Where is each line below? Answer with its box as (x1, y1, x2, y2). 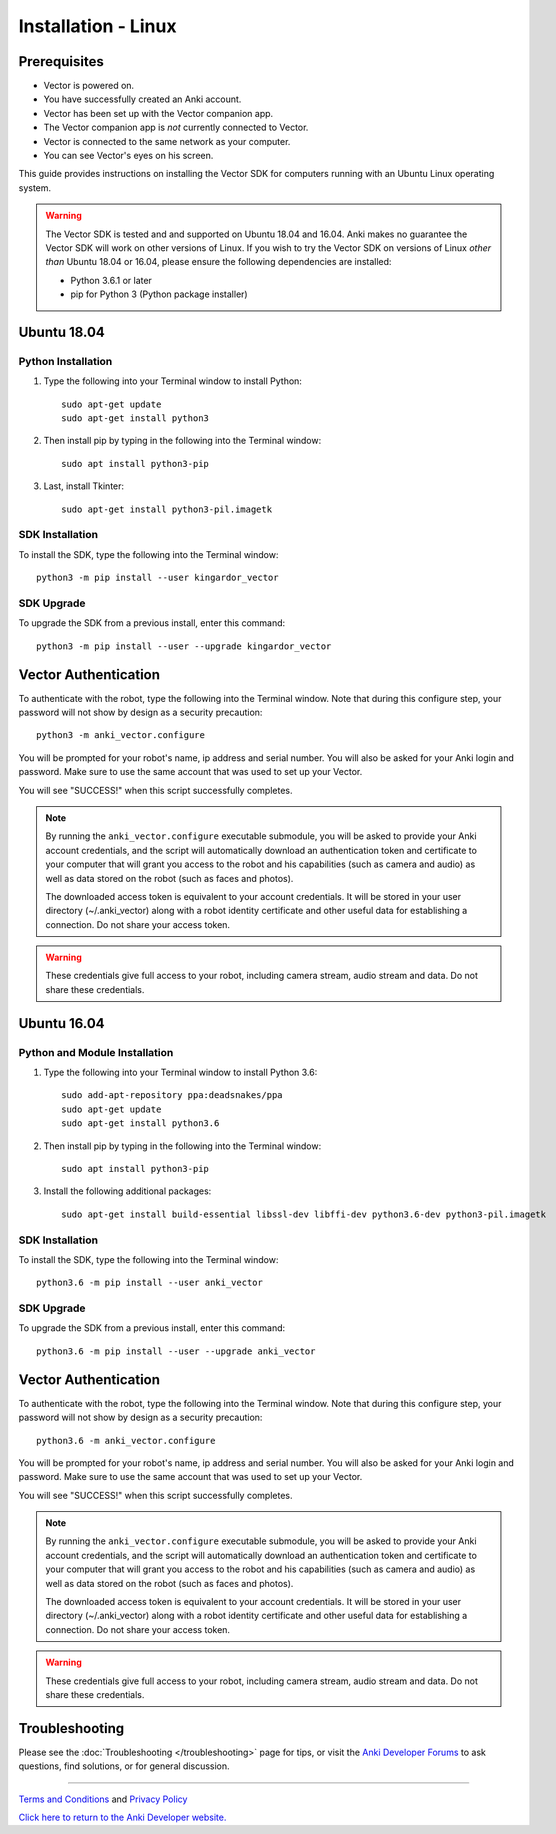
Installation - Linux (18, 15, 177, 37)
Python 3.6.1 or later (70, 274, 152, 286)
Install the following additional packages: (43, 1185, 212, 1197)
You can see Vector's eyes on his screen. (43, 150, 214, 162)
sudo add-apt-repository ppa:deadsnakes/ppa (61, 1090, 284, 1101)
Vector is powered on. (43, 80, 135, 92)
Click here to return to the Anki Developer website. (18, 1811, 227, 1824)
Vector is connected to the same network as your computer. (43, 135, 291, 147)
